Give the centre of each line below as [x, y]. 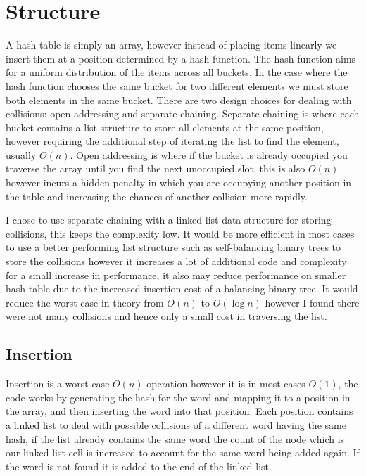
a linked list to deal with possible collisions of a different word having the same [176, 424]
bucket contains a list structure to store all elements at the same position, [165, 127]
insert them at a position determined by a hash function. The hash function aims [181, 58]
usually [21, 154]
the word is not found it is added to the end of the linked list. [139, 466]
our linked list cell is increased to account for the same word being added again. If [183, 452]
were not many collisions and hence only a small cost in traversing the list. [166, 316]
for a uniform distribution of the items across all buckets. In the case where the [177, 72]
